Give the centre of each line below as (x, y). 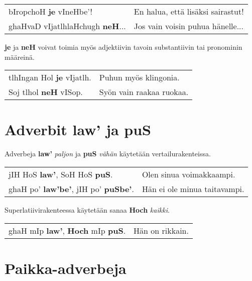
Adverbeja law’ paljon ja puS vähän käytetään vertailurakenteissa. (108, 154)
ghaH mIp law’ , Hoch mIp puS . (67, 230)
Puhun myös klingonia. (139, 77)
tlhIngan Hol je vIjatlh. (50, 77)
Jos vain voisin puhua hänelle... (189, 26)
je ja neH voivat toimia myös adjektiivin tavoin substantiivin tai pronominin (123, 47)
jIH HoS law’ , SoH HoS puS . (61, 174)
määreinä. (20, 57)
